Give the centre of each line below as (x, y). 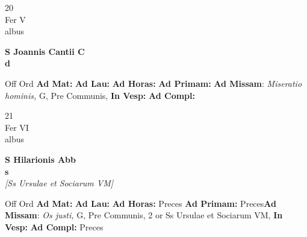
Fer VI (17, 127)
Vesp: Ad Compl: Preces (54, 226)
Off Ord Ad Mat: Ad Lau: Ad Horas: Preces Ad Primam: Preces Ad (141, 203)
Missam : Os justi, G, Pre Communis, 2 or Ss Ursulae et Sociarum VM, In (144, 215)
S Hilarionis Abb (41, 159)
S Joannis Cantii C (45, 51)
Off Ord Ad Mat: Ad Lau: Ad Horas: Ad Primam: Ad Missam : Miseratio (153, 83)
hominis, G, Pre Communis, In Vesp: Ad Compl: (100, 95)
